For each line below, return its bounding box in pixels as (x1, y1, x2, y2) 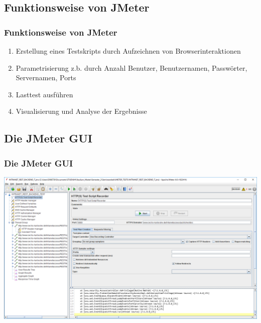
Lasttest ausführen (16, 89, 73, 99)
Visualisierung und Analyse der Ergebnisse (16, 106, 147, 116)
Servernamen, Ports (16, 72, 76, 83)
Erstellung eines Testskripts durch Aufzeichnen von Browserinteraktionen (16, 46, 241, 56)
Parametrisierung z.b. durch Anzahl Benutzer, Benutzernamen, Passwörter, (16, 62, 247, 73)
